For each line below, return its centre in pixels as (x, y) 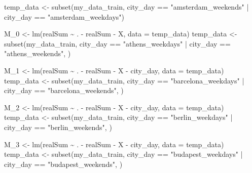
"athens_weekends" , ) (38, 53)
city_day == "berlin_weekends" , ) (58, 127)
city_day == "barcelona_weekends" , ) (64, 90)
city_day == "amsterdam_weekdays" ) (64, 16)
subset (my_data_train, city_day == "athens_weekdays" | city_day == (117, 43)
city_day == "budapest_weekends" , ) (63, 164)
